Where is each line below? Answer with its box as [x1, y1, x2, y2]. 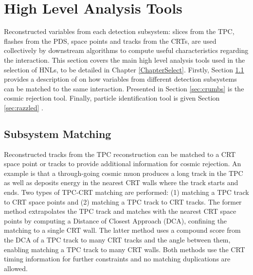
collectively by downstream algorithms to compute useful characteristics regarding [4, 45, 249, 55]
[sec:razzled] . [4, 102, 43, 112]
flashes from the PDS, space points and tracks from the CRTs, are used [4, 35, 217, 46]
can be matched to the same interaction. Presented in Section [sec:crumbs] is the [4, 83, 244, 93]
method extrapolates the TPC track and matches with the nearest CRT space [4, 206, 236, 216]
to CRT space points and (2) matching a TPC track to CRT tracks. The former [4, 196, 242, 206]
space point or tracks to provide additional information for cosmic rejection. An [4, 158, 241, 169]
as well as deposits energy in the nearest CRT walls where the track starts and [4, 177, 238, 188]
